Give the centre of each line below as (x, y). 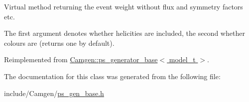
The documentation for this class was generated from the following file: (112, 76)
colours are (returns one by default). (59, 43)
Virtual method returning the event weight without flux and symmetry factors (124, 6)
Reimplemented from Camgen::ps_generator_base (81, 59)
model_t (182, 59)
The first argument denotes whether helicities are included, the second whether (124, 33)
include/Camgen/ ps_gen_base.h (54, 93)
